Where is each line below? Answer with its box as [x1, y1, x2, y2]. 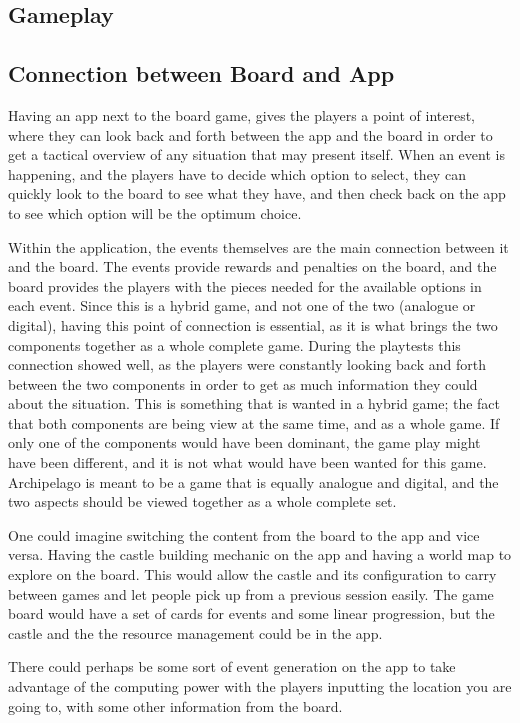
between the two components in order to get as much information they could [8, 373, 478, 394]
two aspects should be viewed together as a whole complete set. [8, 491, 397, 512]
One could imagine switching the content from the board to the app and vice [8, 524, 480, 545]
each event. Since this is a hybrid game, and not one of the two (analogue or [8, 295, 476, 316]
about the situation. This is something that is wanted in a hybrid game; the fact [8, 393, 500, 414]
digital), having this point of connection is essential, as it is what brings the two [8, 314, 498, 335]
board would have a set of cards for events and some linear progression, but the [8, 603, 495, 624]
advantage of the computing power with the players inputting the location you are [8, 676, 512, 697]
